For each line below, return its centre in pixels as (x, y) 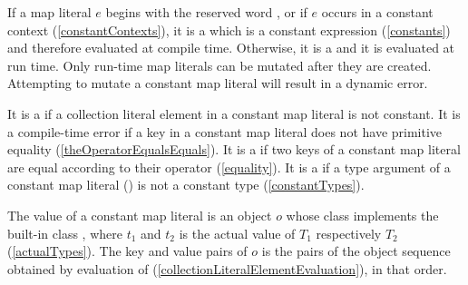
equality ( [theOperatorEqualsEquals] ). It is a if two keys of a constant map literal (234, 149)
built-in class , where (65, 233)
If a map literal (49, 12)
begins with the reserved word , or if (206, 12)
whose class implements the (362, 215)
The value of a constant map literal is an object (140, 215)
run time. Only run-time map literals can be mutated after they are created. (219, 65)
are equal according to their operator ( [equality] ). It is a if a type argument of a (229, 167)
